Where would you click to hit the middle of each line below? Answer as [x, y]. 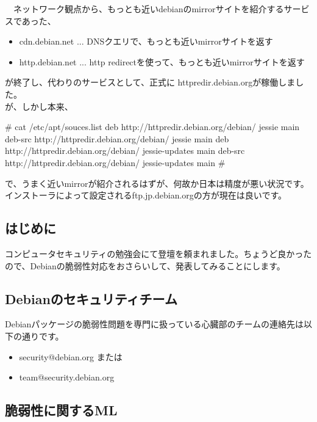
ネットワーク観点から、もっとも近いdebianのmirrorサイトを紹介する [148, 9]
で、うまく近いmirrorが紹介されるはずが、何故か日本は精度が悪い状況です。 [157, 183]
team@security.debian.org [67, 377]
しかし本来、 [47, 106]
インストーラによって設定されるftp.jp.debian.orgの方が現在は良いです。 [146, 195]
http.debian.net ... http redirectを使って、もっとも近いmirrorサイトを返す [162, 61]
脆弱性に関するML [61, 410]
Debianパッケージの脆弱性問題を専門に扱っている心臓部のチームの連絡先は [154, 324]
